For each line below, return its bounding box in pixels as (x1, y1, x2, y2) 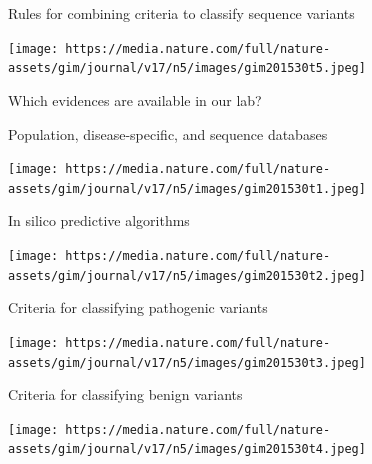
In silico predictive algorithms (8, 210, 190, 231)
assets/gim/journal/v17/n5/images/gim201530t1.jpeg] (8, 181, 366, 196)
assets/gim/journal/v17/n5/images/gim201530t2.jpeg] (8, 268, 366, 283)
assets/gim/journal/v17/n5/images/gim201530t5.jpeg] (8, 61, 366, 76)
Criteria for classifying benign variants (8, 384, 243, 405)
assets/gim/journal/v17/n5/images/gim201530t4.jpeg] (8, 442, 366, 457)
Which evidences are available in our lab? (8, 89, 262, 110)
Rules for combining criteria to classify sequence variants (8, 3, 355, 23)
